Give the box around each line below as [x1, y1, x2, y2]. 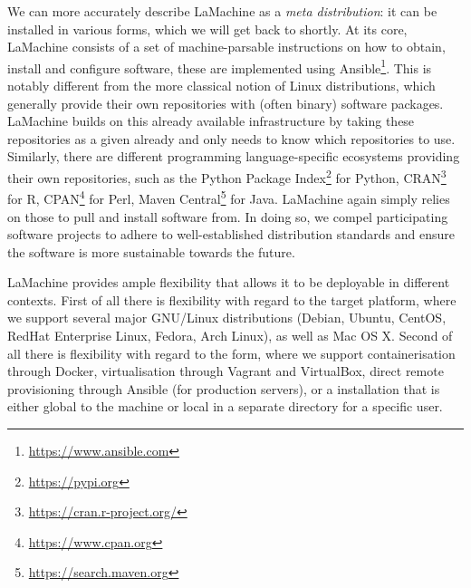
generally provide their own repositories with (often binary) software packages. [7, 93, 444, 112]
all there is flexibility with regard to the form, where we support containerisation [7, 343, 456, 362]
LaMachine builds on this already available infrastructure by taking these [7, 111, 415, 130]
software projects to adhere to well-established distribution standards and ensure [7, 225, 455, 244]
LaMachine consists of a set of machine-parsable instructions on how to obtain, [7, 37, 446, 56]
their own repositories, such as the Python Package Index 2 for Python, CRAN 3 [7, 166, 447, 187]
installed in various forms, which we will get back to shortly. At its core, [7, 19, 408, 38]
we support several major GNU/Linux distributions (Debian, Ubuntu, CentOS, [7, 308, 447, 327]
